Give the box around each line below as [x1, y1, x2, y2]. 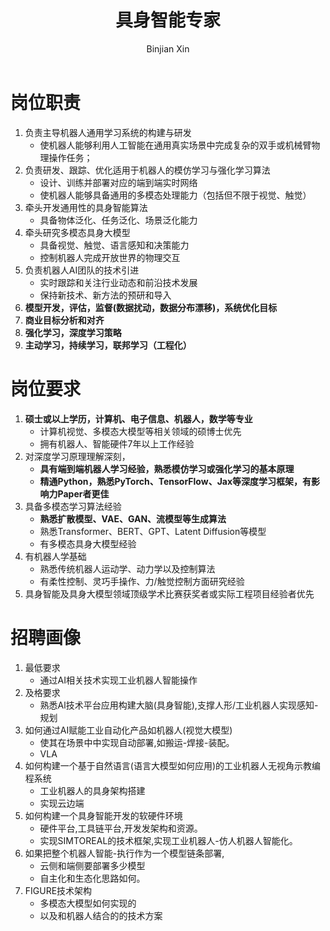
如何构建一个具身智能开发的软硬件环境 [24, 809, 183, 821]
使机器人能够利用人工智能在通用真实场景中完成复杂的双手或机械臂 [39, 139, 312, 151]
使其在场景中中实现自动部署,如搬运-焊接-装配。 [39, 736, 235, 748]
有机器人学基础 [24, 550, 87, 562]
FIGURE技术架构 [24, 884, 93, 896]
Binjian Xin [146, 42, 190, 55]
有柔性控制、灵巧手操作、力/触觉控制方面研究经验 [39, 575, 245, 587]
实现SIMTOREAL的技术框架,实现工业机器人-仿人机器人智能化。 [39, 834, 298, 846]
